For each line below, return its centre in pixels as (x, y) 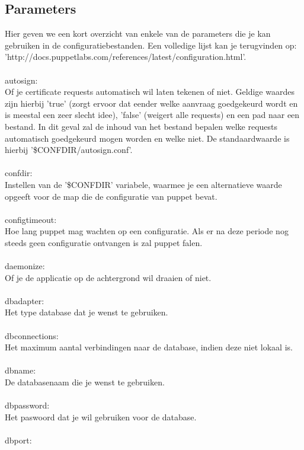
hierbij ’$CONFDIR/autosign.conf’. (69, 150)
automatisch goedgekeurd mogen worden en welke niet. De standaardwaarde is (147, 138)
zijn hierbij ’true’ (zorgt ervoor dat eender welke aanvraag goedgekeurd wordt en (151, 103)
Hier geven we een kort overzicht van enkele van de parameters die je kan (138, 33)
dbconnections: (32, 335)
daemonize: (25, 266)
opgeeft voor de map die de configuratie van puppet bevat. (111, 196)
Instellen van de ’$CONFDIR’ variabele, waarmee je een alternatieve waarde (143, 184)
